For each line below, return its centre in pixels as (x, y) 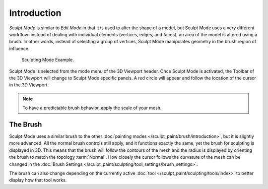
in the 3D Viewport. (29, 85)
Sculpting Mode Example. (48, 60)
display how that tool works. (38, 180)
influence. (19, 48)
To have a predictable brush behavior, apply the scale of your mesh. (92, 108)
